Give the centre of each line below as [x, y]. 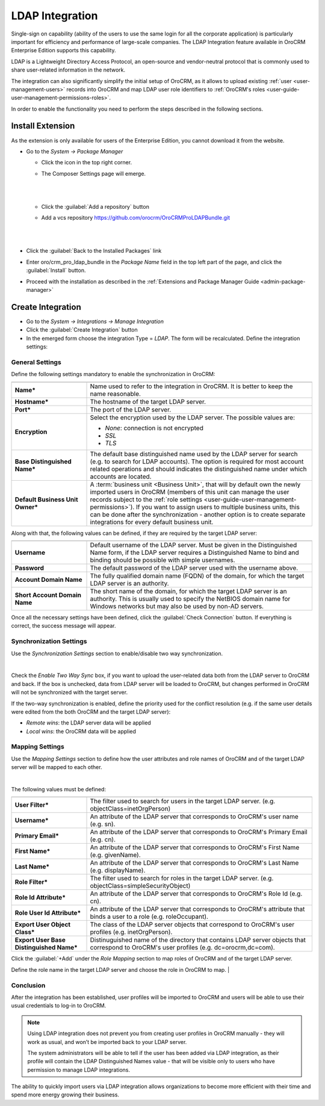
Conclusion [28, 985]
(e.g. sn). [103, 824]
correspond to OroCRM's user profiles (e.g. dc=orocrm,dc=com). [182, 948]
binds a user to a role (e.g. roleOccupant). [149, 916]
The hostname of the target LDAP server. [148, 401]
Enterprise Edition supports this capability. [64, 51]
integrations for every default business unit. [152, 522]
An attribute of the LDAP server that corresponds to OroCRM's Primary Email [199, 832]
